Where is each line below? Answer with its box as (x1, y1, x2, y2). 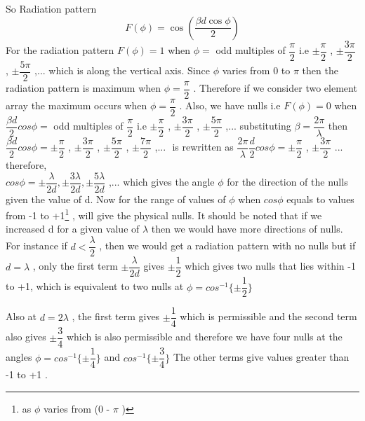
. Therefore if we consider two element (193, 81, 357, 95)
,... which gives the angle (108, 174, 215, 189)
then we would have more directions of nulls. (151, 221, 343, 236)
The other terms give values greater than (173, 350, 350, 364)
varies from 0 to (222, 63, 291, 78)
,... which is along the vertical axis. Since (34, 63, 210, 78)
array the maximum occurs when (6, 98, 147, 113)
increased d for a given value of (6, 221, 140, 236)
